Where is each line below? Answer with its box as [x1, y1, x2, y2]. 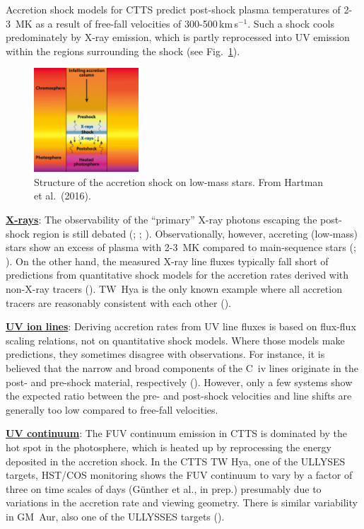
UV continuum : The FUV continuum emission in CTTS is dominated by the [6, 426, 347, 441]
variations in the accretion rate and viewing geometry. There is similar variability [6, 495, 358, 510]
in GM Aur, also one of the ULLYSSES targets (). [6, 508, 225, 523]
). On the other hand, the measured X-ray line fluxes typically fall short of [6, 253, 329, 268]
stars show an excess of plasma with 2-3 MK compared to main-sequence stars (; [6, 240, 356, 255]
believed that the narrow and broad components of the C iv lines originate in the [6, 361, 358, 375]
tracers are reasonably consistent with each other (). [6, 295, 231, 310]
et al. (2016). [34, 188, 91, 203]
